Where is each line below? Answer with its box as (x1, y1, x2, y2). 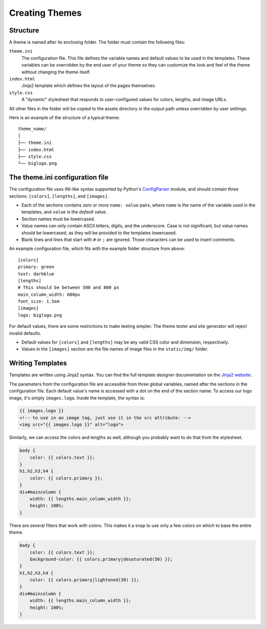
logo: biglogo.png (18, 312, 63, 318)
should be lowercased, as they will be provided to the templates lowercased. (21, 230, 177, 236)
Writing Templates (9, 359, 67, 367)
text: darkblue (18, 271, 55, 277)
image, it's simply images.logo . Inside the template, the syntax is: (9, 395, 145, 401)
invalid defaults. (9, 330, 41, 336)
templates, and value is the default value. (21, 209, 107, 215)
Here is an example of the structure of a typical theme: (9, 114, 120, 120)
